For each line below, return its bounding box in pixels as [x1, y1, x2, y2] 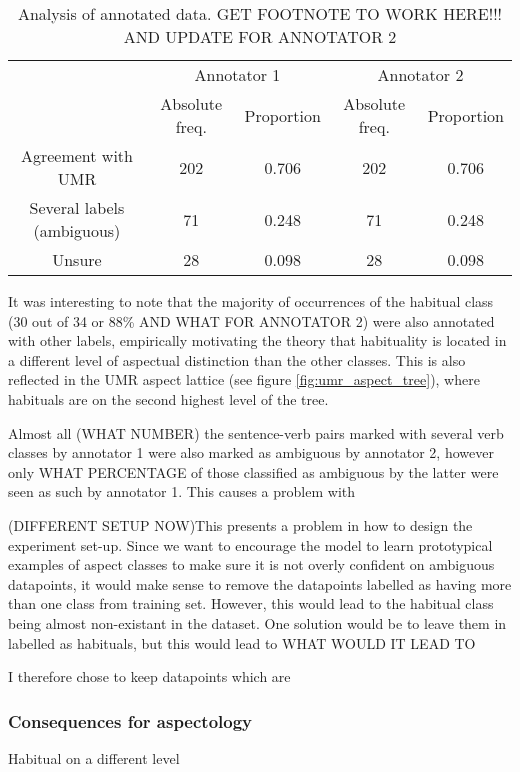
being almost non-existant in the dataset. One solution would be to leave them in [8, 612, 507, 633]
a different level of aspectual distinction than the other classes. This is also [8, 349, 466, 370]
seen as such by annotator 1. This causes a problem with [8, 481, 356, 502]
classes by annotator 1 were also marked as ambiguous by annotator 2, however [8, 442, 494, 463]
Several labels [29, 196, 125, 219]
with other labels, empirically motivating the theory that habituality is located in [8, 330, 507, 351]
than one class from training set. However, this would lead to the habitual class [8, 593, 494, 614]
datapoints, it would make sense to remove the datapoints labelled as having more [8, 573, 512, 594]
